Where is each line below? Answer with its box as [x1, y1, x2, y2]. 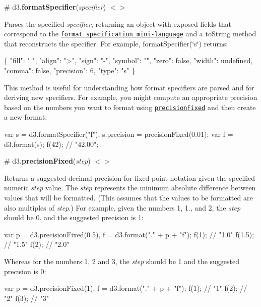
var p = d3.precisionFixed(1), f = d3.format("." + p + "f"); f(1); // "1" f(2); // [4, 283, 247, 293]
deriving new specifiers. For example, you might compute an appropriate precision [4, 92, 257, 103]
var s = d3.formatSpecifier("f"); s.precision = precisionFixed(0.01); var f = [4, 129, 233, 139]
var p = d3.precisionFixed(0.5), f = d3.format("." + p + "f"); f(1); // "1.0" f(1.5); [4, 229, 254, 239]
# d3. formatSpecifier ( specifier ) [4, 2, 106, 12]
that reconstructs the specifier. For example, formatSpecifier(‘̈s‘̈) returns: [4, 38, 228, 48]
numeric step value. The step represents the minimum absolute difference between [4, 182, 256, 193]
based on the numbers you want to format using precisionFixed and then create [4, 101, 256, 112]
